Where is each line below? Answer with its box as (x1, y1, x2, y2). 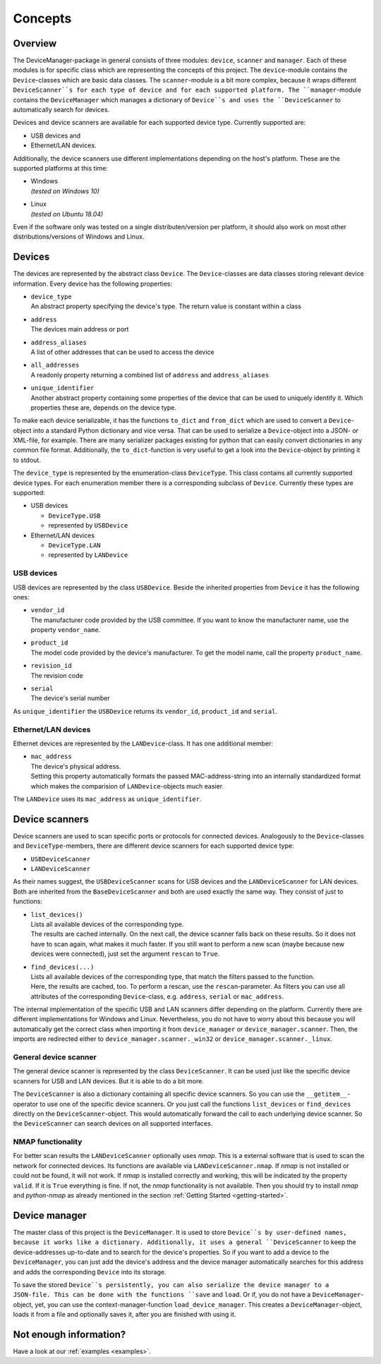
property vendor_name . (30, 626, 101, 634)
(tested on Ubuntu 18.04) (30, 209, 104, 218)
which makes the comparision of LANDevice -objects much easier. (30, 781, 224, 790)
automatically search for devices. (13, 106, 110, 114)
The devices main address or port (30, 325, 129, 334)
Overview (13, 37, 57, 49)
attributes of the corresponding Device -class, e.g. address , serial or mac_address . (30, 992, 284, 1001)
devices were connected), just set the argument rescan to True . (30, 949, 220, 958)
